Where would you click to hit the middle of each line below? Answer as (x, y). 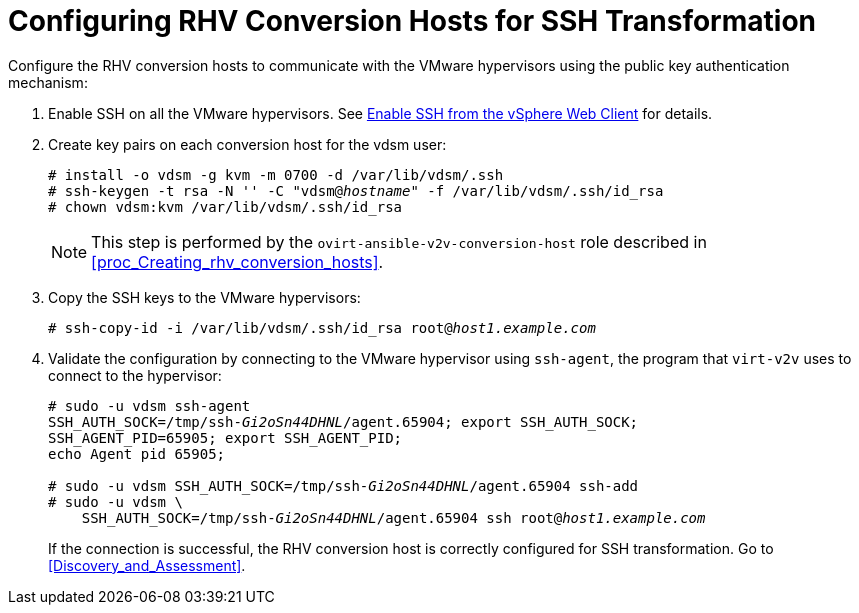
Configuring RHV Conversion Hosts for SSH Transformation (412, 21)
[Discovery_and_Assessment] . (147, 565)
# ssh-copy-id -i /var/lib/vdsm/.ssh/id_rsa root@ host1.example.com (322, 327)
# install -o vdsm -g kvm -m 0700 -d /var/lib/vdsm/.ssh (276, 174)
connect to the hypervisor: (135, 375)
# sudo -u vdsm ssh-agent (149, 405)
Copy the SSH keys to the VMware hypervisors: (204, 297)
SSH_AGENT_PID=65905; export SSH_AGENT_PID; (225, 437)
